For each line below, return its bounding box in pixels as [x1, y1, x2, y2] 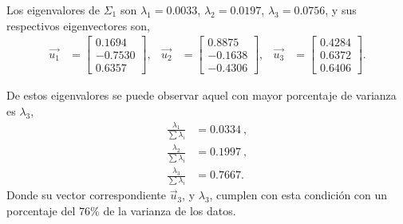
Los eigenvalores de [6, 2, 101, 18]
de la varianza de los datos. [103, 202, 236, 218]
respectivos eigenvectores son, [6, 17, 151, 33]
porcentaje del [6, 202, 76, 218]
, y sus [325, 2, 357, 18]
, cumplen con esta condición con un [209, 187, 388, 203]
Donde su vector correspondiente [6, 187, 166, 203]
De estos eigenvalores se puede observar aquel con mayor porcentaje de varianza [6, 87, 397, 104]
